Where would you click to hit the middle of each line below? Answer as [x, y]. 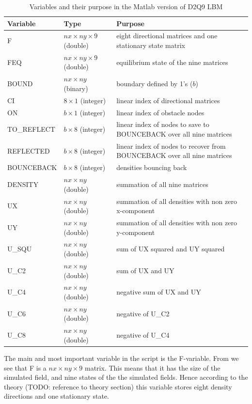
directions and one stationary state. [56, 396]
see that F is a [25, 367]
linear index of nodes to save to [163, 124]
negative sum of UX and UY [159, 292]
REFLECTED [29, 150]
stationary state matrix [151, 45]
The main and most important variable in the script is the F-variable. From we [121, 358]
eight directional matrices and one [167, 36]
